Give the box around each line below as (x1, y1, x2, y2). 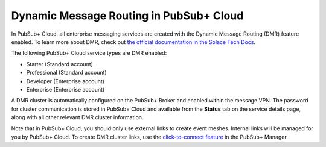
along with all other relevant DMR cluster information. (11, 114, 144, 121)
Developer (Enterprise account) (26, 77, 105, 84)
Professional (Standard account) (26, 69, 107, 77)
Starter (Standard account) (26, 60, 94, 67)
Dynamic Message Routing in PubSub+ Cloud (11, 9, 244, 22)
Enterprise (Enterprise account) (26, 86, 105, 93)
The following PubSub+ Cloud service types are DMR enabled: (11, 49, 167, 57)
